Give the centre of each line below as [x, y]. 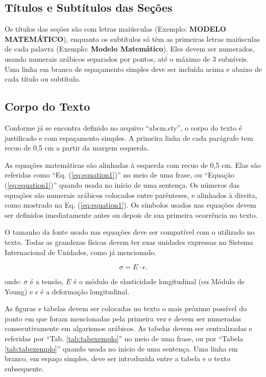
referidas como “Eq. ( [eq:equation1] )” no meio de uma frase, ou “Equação [119, 175]
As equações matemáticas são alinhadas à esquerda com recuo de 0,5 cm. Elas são [133, 165]
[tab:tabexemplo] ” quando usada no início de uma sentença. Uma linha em [121, 348]
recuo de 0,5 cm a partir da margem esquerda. [77, 148]
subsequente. [25, 368]
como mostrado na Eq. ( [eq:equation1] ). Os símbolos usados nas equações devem [130, 205]
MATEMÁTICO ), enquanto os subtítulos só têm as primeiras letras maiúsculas [132, 39]
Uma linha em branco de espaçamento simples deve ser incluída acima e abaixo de [133, 69]
